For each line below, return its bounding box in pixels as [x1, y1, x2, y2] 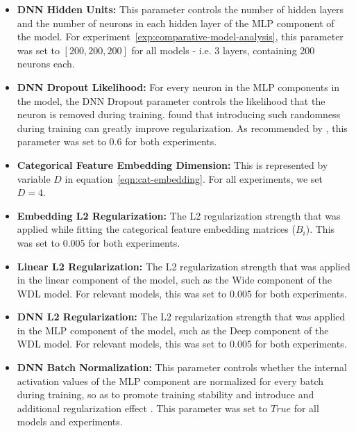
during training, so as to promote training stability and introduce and [17, 387, 314, 402]
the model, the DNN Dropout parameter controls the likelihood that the [17, 93, 325, 108]
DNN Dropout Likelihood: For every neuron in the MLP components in [17, 79, 340, 94]
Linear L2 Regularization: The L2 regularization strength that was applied [17, 259, 350, 273]
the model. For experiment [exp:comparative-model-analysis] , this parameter [17, 29, 344, 44]
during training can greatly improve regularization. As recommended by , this [17, 120, 348, 135]
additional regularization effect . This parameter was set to [17, 400, 268, 415]
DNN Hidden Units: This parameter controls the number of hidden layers [17, 2, 344, 16]
